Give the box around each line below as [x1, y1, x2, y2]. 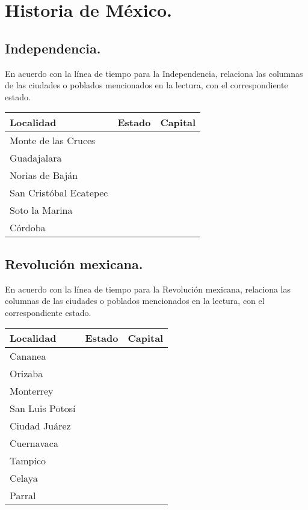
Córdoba [10, 220, 46, 235]
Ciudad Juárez [10, 419, 71, 433]
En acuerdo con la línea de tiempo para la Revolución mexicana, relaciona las [5, 282, 291, 295]
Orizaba [10, 366, 43, 381]
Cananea [10, 349, 46, 363]
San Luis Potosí [10, 401, 76, 416]
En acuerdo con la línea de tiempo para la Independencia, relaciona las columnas [5, 67, 303, 79]
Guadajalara [10, 151, 62, 165]
